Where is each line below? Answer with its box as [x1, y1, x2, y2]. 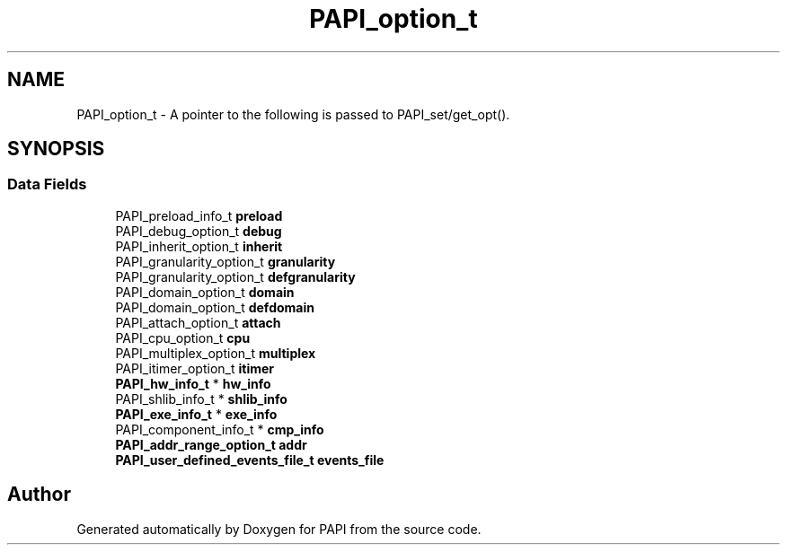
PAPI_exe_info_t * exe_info [115, 406, 278, 422]
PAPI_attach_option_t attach [115, 314, 281, 330]
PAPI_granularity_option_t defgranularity [115, 268, 356, 285]
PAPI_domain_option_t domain [115, 284, 295, 300]
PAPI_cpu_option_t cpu [115, 329, 251, 346]
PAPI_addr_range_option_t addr [115, 436, 307, 452]
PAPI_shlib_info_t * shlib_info [115, 390, 287, 407]
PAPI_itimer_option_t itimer [115, 360, 275, 376]
